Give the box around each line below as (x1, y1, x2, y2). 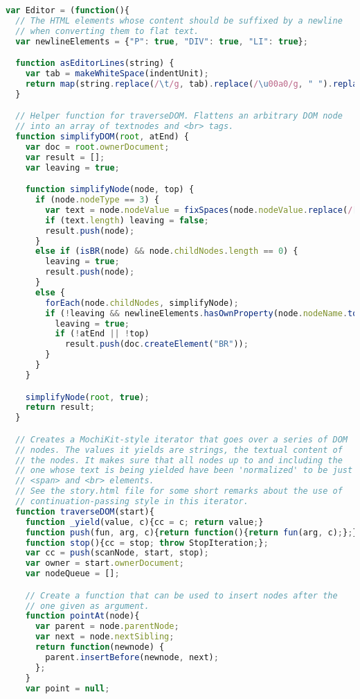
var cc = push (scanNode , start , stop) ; (25, 548, 209, 558)
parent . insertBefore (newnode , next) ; (45, 652, 219, 662)
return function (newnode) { (35, 642, 165, 653)
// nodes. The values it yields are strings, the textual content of (15, 445, 343, 455)
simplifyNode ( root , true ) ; (25, 392, 150, 402)
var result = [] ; (25, 152, 105, 162)
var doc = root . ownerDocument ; (25, 141, 170, 152)
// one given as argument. (25, 601, 150, 611)
